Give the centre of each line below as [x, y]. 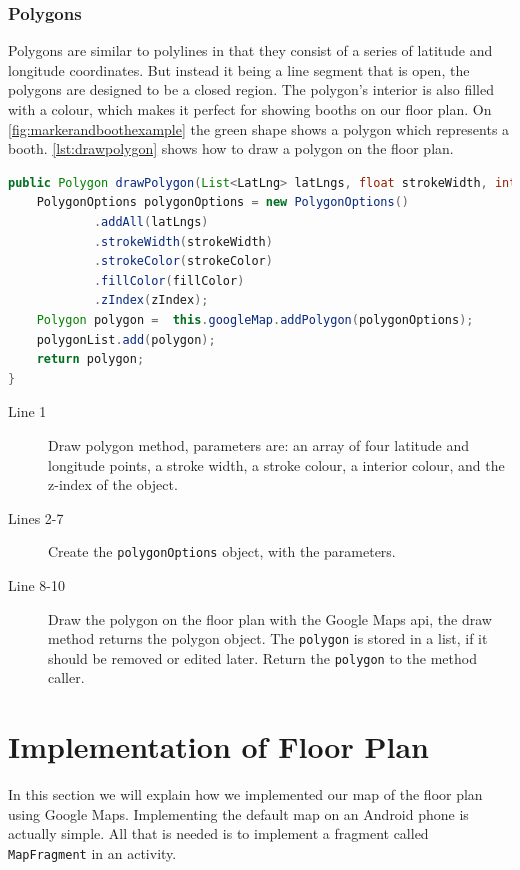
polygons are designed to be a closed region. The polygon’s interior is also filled [251, 89]
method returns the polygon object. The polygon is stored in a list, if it [268, 638]
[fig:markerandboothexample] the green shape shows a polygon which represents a [259, 128]
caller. [66, 677]
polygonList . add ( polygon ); [126, 339]
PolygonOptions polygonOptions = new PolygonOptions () [222, 202]
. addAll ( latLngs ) [151, 221]
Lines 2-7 [36, 517]
